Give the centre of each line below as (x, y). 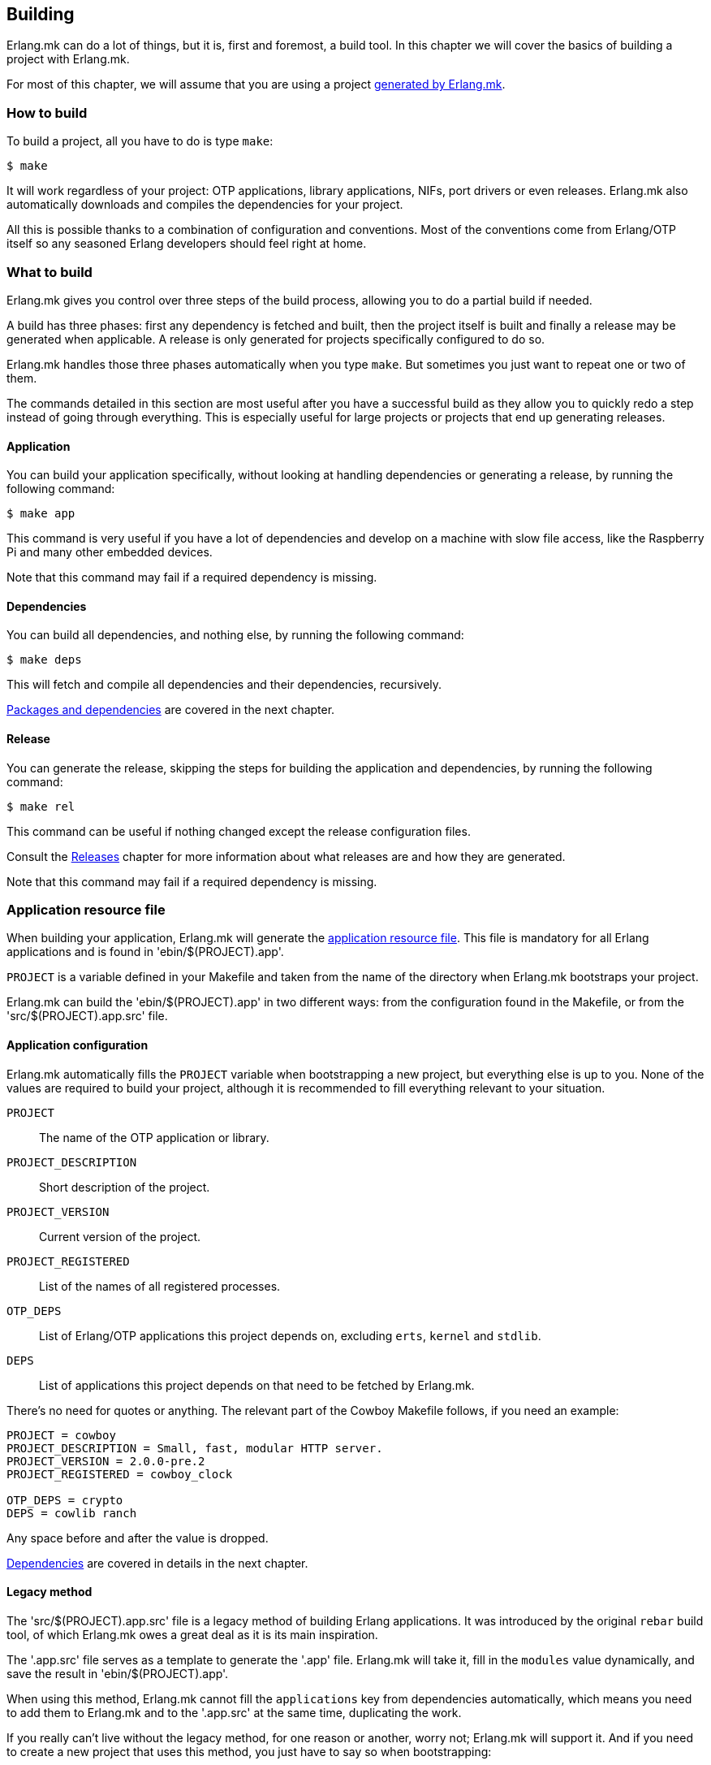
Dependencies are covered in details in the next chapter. (157, 1563)
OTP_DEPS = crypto (65, 1500)
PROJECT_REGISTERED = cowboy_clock (120, 1474)
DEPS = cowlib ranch (72, 1513)
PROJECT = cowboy (61, 1435)
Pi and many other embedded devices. (110, 552)
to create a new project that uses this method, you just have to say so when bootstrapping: (249, 1751)
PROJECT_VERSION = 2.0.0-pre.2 (106, 1461)
